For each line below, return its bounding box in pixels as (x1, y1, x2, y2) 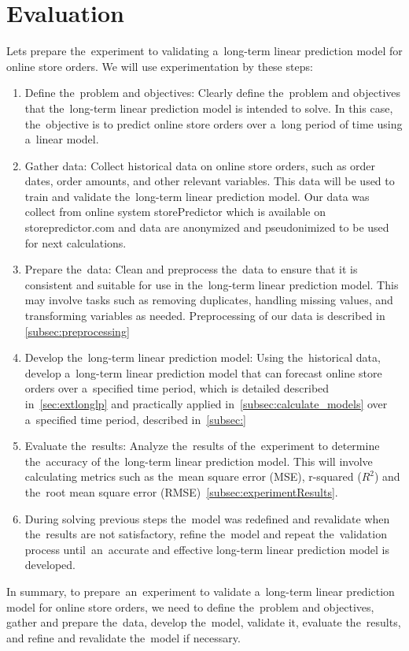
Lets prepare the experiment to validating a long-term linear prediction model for (6, 43, 403, 59)
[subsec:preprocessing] (24, 322, 130, 339)
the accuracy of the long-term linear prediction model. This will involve (24, 452, 373, 469)
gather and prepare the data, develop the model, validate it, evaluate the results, (6, 614, 401, 631)
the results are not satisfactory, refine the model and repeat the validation (24, 526, 387, 542)
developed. (24, 556, 76, 573)
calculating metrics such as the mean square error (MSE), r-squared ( (24, 468, 362, 485)
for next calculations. (24, 234, 127, 251)
